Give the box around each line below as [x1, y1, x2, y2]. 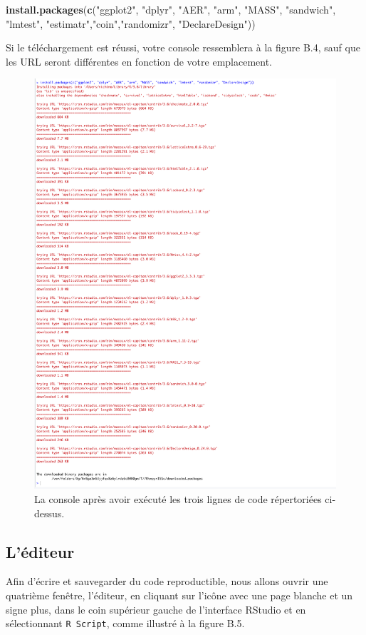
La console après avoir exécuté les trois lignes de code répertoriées [34, 492, 322, 507]
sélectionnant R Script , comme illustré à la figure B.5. [6, 616, 245, 631]
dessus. [34, 505, 65, 520]
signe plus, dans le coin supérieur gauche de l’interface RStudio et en [6, 601, 306, 616]
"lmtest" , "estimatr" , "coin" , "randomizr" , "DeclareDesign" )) [6, 16, 256, 31]
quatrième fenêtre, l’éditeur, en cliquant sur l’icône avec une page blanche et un [6, 588, 353, 603]
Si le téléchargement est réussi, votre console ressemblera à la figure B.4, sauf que [6, 40, 360, 55]
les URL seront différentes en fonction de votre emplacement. [6, 54, 273, 68]
